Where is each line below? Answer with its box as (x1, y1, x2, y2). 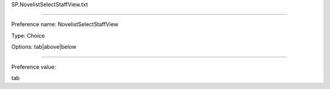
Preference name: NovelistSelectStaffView (11, 21, 119, 28)
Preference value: (11, 63, 56, 70)
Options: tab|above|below (11, 43, 76, 51)
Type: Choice (11, 32, 45, 39)
